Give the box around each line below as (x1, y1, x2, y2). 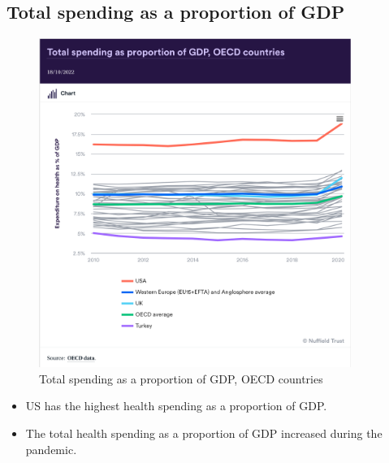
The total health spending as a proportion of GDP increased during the (25, 424, 383, 441)
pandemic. (25, 440, 77, 457)
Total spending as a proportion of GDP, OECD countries (39, 370, 323, 387)
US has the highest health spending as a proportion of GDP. (25, 397, 327, 414)
